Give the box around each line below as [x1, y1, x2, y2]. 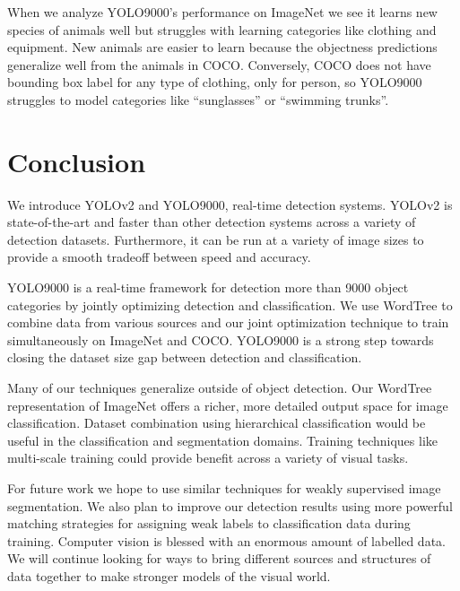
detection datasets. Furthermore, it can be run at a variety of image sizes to [7, 230, 424, 248]
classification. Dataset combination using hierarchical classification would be [7, 413, 426, 432]
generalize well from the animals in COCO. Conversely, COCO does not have [7, 55, 431, 74]
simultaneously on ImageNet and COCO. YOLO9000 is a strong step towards [7, 330, 434, 349]
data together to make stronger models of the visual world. [7, 566, 331, 585]
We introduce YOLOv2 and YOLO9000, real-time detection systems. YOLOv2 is [7, 195, 453, 213]
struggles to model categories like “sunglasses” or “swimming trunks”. [7, 90, 389, 109]
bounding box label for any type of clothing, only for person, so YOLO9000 [7, 73, 422, 91]
